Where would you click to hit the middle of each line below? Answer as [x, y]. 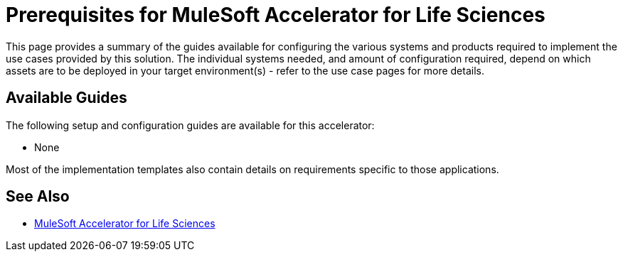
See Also [38, 197]
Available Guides [66, 98]
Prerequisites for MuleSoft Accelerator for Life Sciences [276, 15]
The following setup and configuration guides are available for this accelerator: [190, 125]
